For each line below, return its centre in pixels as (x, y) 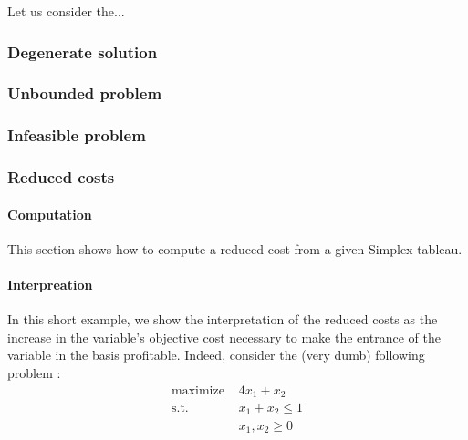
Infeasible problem (77, 135)
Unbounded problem (85, 93)
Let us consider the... (66, 11)
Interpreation (50, 284)
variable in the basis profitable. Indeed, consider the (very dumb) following (216, 355)
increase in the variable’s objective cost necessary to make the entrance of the (224, 337)
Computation (50, 214)
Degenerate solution (83, 51)
